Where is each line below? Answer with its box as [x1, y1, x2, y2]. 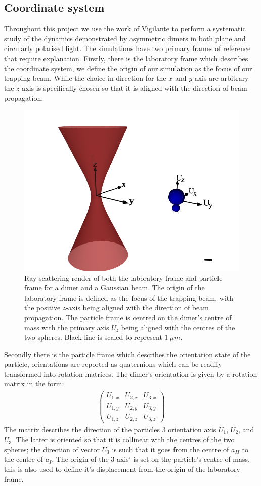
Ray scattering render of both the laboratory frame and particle [24, 272, 223, 283]
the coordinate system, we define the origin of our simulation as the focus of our [4, 63, 252, 73]
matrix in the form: [4, 378, 64, 389]
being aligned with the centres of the [121, 322, 235, 332]
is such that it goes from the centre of [112, 444, 229, 454]
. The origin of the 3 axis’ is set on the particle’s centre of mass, [52, 454, 250, 464]
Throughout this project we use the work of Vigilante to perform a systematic [4, 23, 246, 34]
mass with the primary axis [24, 322, 109, 332]
